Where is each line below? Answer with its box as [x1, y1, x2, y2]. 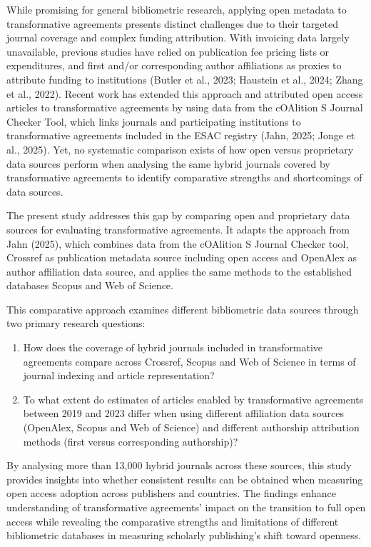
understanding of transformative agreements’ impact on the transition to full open [6, 500, 366, 514]
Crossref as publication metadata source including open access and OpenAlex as [6, 250, 357, 265]
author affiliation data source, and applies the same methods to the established [6, 264, 352, 278]
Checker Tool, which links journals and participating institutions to [6, 114, 301, 129]
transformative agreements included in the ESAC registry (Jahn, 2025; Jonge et [6, 128, 355, 143]
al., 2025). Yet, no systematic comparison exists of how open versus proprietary [6, 141, 354, 156]
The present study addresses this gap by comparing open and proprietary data [6, 208, 350, 223]
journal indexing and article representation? [23, 368, 215, 383]
